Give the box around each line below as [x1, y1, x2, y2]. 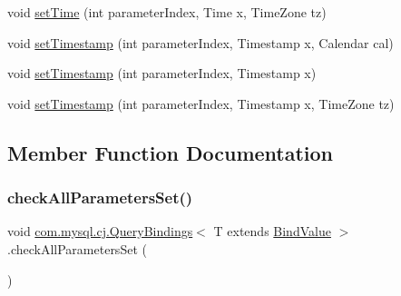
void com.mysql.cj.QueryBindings [7, 222, 193, 241]
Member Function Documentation [7, 138, 334, 166]
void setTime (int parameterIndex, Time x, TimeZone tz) [7, 3, 327, 21]
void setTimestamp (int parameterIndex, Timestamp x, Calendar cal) [7, 33, 394, 52]
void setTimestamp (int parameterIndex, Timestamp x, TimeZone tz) [7, 94, 395, 113]
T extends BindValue [213, 222, 331, 241]
